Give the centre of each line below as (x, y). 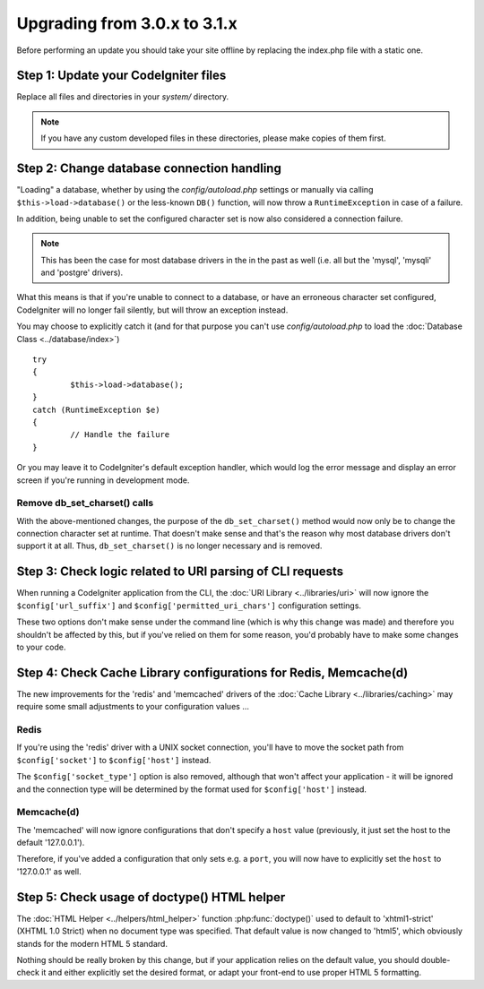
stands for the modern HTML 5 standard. (92, 943)
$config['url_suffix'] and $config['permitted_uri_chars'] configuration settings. (189, 606)
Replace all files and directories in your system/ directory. (123, 97)
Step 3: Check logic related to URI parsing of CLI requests (180, 572)
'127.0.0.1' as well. (49, 871)
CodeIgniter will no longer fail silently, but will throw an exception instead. (152, 310)
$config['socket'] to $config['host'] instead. (114, 760)
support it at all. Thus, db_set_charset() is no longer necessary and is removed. (169, 546)
